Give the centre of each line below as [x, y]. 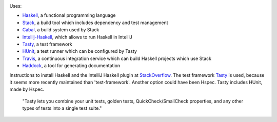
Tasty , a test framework [47, 44]
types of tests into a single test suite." [62, 108]
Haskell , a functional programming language [69, 15]
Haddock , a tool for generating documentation [71, 66]
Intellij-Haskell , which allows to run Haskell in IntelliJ [77, 37]
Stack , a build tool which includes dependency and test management [95, 23]
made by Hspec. [27, 89]
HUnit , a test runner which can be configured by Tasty [80, 51]
